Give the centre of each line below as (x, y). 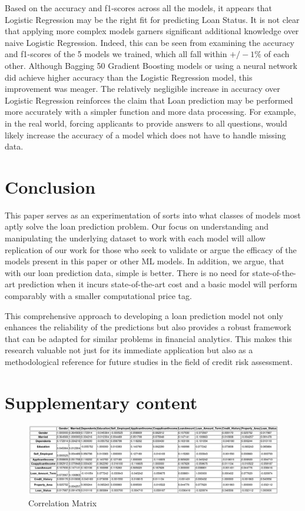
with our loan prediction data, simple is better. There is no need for (127, 272)
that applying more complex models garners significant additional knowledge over (152, 31)
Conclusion (50, 186)
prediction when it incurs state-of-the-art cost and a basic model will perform (158, 284)
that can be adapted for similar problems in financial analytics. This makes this (148, 338)
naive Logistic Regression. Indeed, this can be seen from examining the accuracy (150, 42)
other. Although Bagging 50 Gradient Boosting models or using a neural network (151, 65)
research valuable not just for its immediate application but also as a (129, 350)
